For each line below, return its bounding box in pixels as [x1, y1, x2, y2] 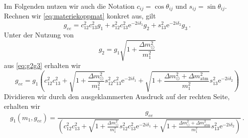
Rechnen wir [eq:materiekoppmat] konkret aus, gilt [4, 11, 156, 21]
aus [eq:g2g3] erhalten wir [4, 60, 81, 70]
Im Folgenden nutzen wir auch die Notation [4, 1, 135, 11]
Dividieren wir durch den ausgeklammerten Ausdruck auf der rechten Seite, [4, 91, 230, 102]
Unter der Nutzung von [4, 29, 74, 39]
